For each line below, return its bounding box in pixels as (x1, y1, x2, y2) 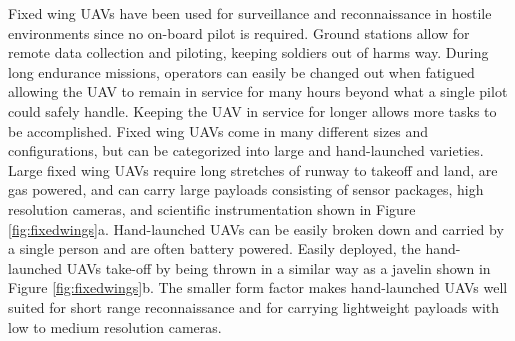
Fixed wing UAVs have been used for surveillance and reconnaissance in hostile (8, 3, 492, 23)
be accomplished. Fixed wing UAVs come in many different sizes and (8, 120, 429, 141)
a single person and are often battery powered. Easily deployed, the (8, 238, 421, 259)
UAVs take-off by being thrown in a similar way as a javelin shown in (66, 257, 491, 278)
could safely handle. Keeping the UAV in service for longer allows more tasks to (8, 100, 497, 121)
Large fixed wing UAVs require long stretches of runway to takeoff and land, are (8, 159, 498, 180)
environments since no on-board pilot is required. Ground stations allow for (8, 22, 470, 43)
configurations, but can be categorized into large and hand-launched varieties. (8, 140, 484, 161)
